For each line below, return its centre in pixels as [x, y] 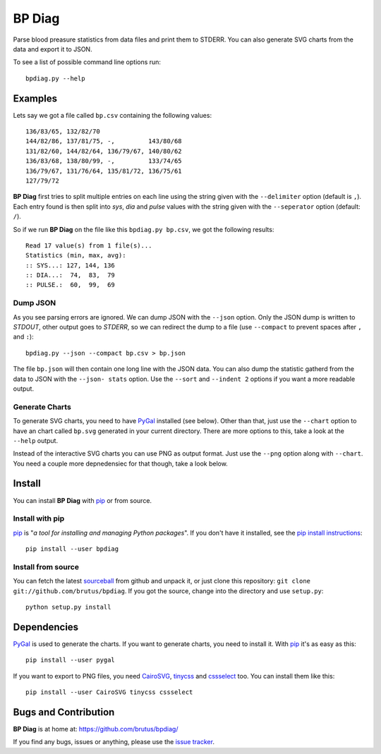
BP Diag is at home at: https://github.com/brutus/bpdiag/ [96, 729]
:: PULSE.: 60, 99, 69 [71, 285]
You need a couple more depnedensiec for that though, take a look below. [121, 463]
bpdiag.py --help [55, 78]
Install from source [46, 566]
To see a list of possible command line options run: [87, 62]
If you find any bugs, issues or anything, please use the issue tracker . [114, 742]
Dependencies [46, 627]
